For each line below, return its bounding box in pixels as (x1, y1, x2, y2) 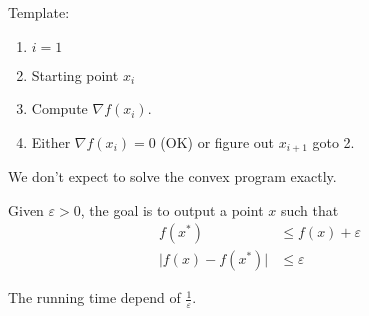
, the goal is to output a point (80, 199, 264, 220)
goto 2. (312, 131, 355, 152)
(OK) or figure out (160, 131, 275, 152)
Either (31, 131, 71, 152)
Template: (8, 2, 70, 22)
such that (280, 199, 339, 220)
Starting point (31, 64, 119, 85)
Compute (31, 98, 88, 119)
